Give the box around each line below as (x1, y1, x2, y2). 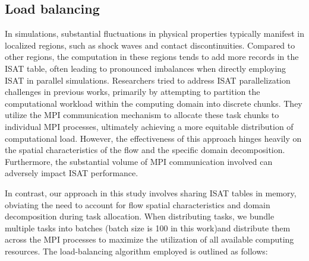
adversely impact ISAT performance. (5, 167, 138, 179)
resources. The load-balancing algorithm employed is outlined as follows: (5, 244, 268, 257)
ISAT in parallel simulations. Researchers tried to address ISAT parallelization (5, 74, 291, 86)
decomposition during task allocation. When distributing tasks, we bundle (5, 210, 275, 222)
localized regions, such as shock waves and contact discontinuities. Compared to (5, 39, 295, 51)
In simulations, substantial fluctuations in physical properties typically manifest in (5, 27, 304, 40)
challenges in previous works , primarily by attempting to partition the (5, 85, 260, 98)
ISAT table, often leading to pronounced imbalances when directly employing (5, 62, 286, 74)
